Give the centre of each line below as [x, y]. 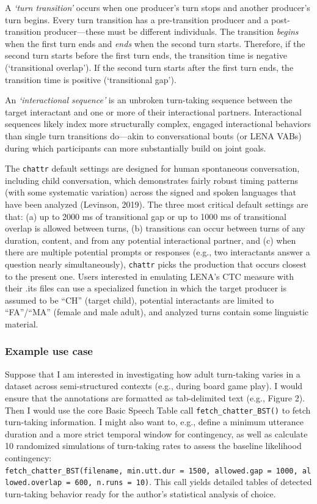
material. [22, 323]
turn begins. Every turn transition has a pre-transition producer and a [137, 19]
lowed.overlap [34, 483]
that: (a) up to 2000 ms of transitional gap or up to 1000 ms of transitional [146, 216]
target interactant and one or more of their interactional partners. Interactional [153, 111]
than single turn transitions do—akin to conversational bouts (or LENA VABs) [153, 135]
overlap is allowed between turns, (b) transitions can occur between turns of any [155, 228]
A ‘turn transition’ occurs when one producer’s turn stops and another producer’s [158, 7]
